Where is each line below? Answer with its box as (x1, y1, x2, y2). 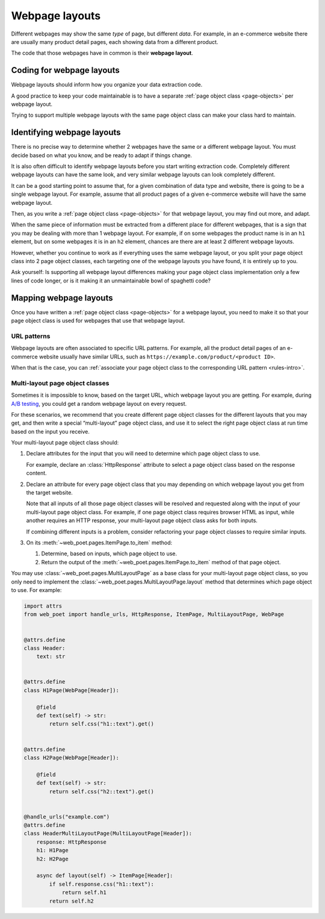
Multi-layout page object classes (11, 379, 110, 387)
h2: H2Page (36, 855, 69, 862)
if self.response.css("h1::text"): (49, 880, 155, 888)
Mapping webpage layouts (11, 293, 113, 303)
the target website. (26, 489, 73, 496)
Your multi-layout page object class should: (11, 439, 119, 446)
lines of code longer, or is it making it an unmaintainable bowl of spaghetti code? (11, 277, 211, 284)
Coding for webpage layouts (11, 65, 120, 75)
